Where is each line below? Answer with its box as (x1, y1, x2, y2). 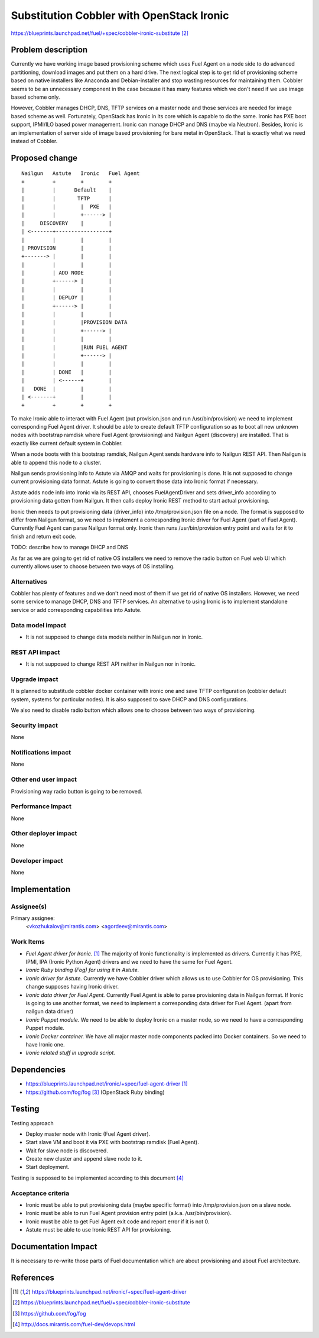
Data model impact (11, 621, 67, 629)
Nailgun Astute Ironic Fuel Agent (21, 170, 140, 177)
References (11, 1272, 54, 1282)
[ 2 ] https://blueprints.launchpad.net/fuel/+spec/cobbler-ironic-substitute (12, 1299, 190, 1306)
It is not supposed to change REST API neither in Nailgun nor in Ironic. (25, 660, 196, 668)
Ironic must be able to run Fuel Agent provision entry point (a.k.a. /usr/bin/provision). (25, 1210, 232, 1217)
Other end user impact (11, 775, 77, 783)
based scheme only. (11, 93, 60, 101)
